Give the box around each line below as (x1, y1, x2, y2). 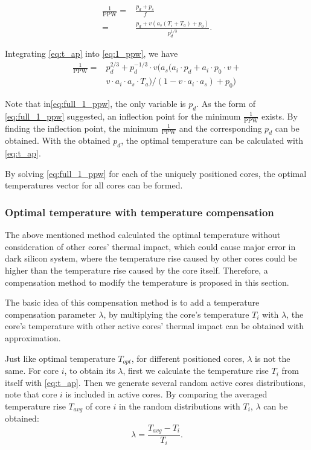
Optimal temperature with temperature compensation (5, 204, 274, 219)
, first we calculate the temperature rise (123, 364, 269, 377)
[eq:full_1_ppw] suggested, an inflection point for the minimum (5, 109, 241, 122)
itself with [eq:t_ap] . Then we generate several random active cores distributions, (5, 376, 306, 388)
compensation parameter (5, 307, 96, 320)
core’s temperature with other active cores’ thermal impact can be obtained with (5, 320, 304, 332)
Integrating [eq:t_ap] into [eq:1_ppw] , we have (5, 47, 178, 60)
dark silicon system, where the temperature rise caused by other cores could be (5, 252, 297, 265)
